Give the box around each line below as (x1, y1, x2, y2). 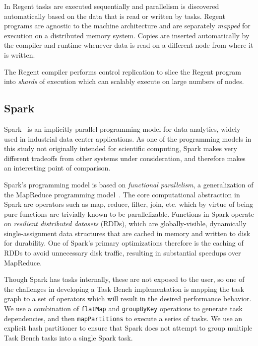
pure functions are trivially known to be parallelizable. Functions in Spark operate (4, 208, 254, 219)
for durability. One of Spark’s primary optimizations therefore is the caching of (4, 238, 244, 248)
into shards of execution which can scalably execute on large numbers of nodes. (4, 76, 244, 86)
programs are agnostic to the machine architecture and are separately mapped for (4, 20, 251, 31)
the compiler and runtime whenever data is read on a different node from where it (4, 40, 254, 50)
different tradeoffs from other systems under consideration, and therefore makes (4, 153, 246, 163)
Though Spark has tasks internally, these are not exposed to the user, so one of (4, 274, 245, 284)
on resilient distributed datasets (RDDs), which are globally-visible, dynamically (4, 218, 247, 229)
